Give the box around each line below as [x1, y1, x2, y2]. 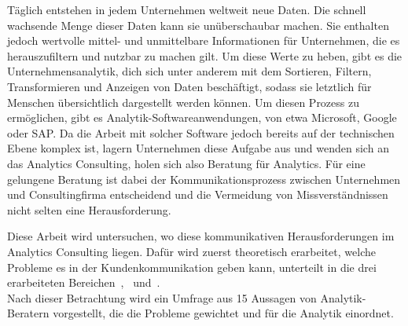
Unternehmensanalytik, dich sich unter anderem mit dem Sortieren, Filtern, [7, 63, 372, 79]
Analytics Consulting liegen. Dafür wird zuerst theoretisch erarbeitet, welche [7, 243, 376, 259]
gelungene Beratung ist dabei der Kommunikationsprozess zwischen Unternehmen [7, 170, 401, 187]
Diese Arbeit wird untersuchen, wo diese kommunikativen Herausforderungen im [7, 228, 395, 244]
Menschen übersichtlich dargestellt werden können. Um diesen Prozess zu [7, 93, 359, 110]
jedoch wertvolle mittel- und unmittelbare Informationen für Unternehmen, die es [7, 32, 400, 49]
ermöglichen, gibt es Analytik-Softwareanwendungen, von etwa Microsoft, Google [7, 109, 397, 126]
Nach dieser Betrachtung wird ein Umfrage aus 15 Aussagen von [7, 289, 317, 306]
